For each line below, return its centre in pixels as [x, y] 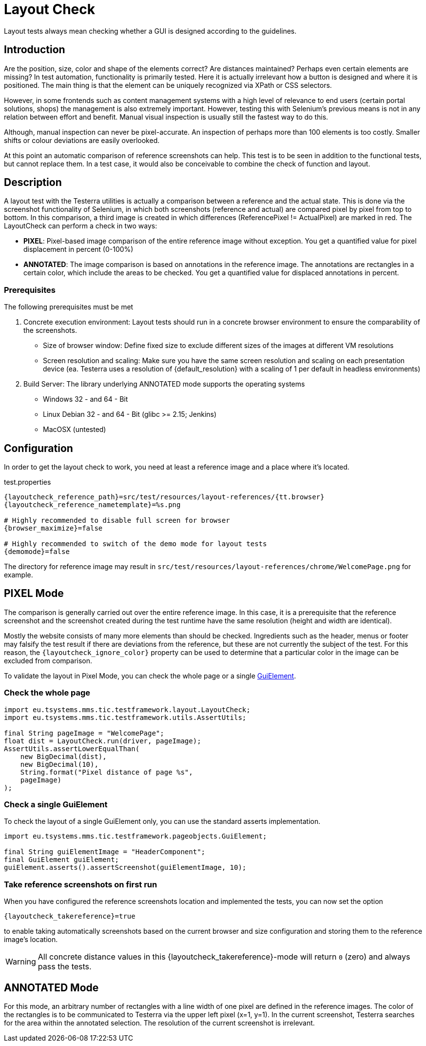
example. [19, 575]
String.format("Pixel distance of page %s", [106, 772]
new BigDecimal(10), [59, 764]
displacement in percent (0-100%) [78, 249]
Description [33, 183]
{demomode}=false [37, 552]
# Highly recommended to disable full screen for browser [117, 521]
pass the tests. [65, 967]
